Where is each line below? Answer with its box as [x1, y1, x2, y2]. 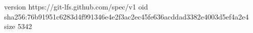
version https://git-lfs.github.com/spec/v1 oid [4, 1, 148, 11]
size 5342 [4, 21, 32, 31]
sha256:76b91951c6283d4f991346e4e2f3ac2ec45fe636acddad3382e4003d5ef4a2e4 [4, 11, 249, 21]
